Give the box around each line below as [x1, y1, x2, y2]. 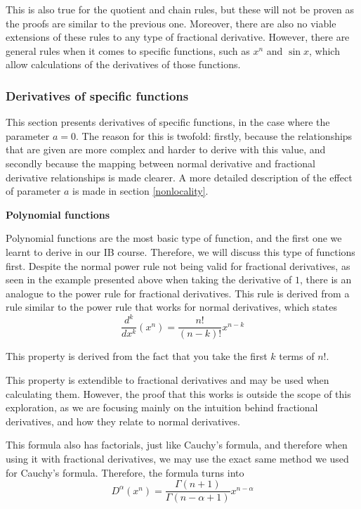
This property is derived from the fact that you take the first [6, 349, 268, 363]
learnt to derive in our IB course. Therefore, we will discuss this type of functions [6, 244, 355, 259]
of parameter [6, 183, 61, 198]
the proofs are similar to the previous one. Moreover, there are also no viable [6, 15, 336, 30]
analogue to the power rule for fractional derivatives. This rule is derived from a [6, 285, 350, 300]
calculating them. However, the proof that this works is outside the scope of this [6, 386, 351, 401]
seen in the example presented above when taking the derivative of [6, 272, 292, 287]
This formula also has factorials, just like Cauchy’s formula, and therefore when [6, 437, 348, 452]
